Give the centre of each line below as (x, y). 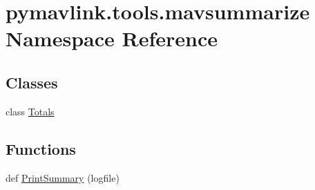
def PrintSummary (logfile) (63, 177)
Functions (41, 148)
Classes (32, 82)
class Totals (30, 111)
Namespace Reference (112, 38)
